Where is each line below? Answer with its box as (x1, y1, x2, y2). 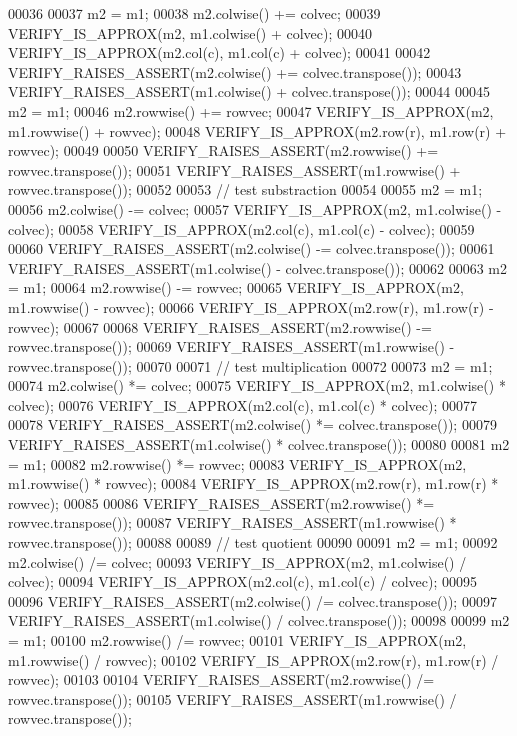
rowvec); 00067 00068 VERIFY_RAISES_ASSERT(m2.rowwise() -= (8, 316, 432, 337)
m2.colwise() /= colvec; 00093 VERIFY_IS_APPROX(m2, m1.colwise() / (8, 551, 467, 572)
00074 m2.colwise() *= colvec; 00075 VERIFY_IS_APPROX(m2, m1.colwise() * (8, 375, 506, 396)
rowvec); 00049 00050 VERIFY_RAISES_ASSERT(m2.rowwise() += (8, 140, 439, 161)
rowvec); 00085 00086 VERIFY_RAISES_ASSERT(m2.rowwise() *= (8, 492, 435, 513)
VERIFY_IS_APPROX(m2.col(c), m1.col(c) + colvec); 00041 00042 (8, 42, 431, 63)
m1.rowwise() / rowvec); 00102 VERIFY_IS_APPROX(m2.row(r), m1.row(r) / (8, 649, 499, 670)
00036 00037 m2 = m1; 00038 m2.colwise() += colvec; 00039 (8, 3, 381, 23)
